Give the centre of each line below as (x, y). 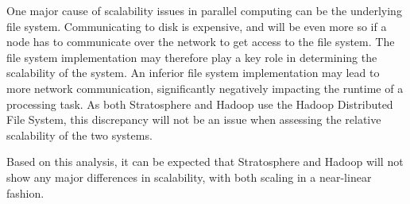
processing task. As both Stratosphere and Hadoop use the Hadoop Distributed (200, 104)
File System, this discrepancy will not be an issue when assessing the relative (194, 119)
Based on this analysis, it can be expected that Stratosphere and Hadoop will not (205, 162)
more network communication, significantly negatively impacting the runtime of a (205, 88)
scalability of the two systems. (79, 135)
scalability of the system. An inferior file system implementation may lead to (193, 73)
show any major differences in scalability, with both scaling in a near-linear (189, 177)
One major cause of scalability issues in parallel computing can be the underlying (204, 10)
